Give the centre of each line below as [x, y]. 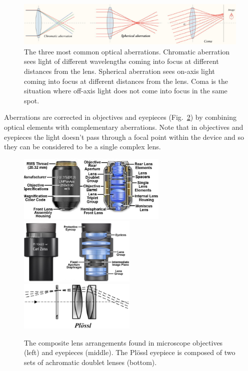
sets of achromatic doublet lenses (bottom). [90, 362]
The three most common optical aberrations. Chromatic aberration [127, 51]
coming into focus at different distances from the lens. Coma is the [126, 81]
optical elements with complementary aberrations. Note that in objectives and [124, 127]
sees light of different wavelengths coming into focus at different [121, 61]
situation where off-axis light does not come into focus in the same [126, 91]
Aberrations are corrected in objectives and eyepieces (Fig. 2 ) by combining [120, 117]
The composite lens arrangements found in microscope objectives [123, 342]
